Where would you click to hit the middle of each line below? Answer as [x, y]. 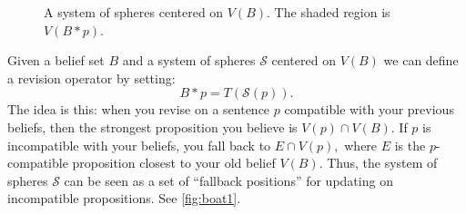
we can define [421, 60]
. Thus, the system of [378, 163]
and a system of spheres [189, 60]
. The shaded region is [329, 12]
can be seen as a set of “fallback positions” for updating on [228, 180]
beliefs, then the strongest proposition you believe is [152, 126]
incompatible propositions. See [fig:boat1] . [124, 198]
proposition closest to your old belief [174, 163]
